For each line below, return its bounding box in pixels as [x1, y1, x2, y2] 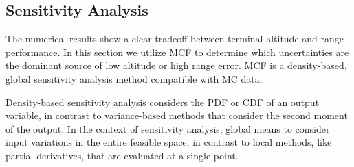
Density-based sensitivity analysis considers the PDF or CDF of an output [5, 94, 320, 109]
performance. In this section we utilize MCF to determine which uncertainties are [5, 44, 349, 59]
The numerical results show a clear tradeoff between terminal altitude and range [5, 31, 344, 46]
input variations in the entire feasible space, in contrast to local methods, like [5, 135, 332, 149]
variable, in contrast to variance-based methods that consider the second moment [5, 108, 348, 123]
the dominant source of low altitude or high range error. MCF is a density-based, [5, 58, 347, 73]
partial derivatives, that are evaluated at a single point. [5, 148, 239, 162]
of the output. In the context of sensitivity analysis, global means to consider [5, 121, 330, 136]
